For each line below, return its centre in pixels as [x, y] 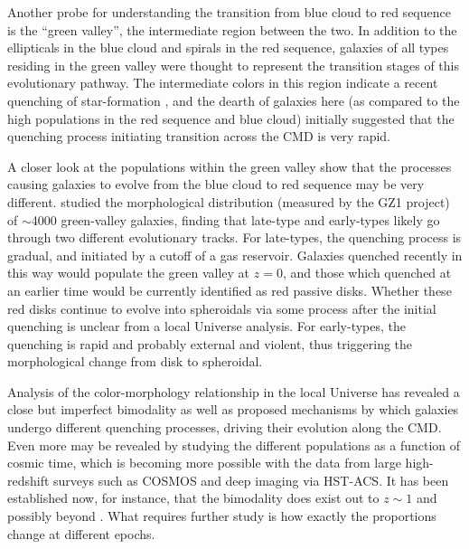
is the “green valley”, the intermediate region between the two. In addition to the [232, 29]
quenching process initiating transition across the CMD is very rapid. [199, 136]
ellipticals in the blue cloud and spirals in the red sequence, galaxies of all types [228, 47]
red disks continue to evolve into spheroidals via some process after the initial [222, 308]
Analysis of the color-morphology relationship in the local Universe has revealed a [234, 391]
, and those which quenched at [367, 273]
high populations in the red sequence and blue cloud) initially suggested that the [231, 118]
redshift [28, 480]
